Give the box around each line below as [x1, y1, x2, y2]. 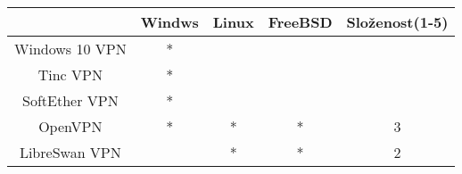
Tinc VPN [37, 64, 103, 85]
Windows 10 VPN [14, 38, 127, 59]
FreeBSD [268, 12, 333, 32]
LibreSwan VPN [19, 142, 121, 162]
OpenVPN [38, 116, 103, 137]
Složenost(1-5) [346, 12, 449, 32]
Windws [140, 12, 199, 32]
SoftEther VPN [22, 90, 119, 111]
